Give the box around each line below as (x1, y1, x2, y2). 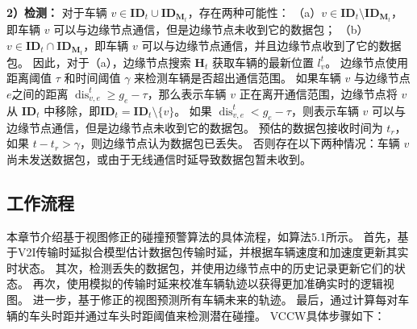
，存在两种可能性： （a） (187, 4, 322, 20)
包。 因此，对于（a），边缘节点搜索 (6, 53, 191, 70)
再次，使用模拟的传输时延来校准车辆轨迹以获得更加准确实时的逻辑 (32, 275, 383, 292)
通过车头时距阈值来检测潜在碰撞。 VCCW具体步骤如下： (85, 306, 386, 323)
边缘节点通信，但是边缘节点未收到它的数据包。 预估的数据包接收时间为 (6, 119, 383, 135)
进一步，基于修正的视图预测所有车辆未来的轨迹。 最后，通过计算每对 (32, 290, 398, 307)
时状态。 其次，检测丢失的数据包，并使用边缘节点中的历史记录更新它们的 (6, 259, 394, 276)
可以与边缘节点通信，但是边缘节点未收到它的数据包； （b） (53, 21, 369, 38)
